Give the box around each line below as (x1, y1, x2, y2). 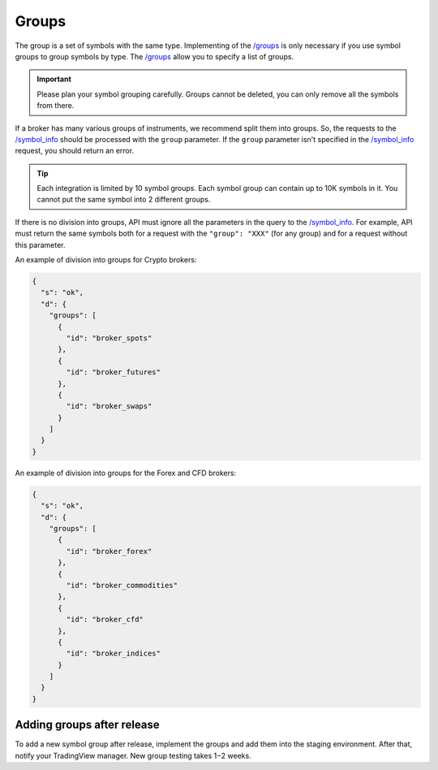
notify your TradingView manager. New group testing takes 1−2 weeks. (15, 751, 251, 760)
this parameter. (15, 240, 66, 249)
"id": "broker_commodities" (66, 581, 178, 590)
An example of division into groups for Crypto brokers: (15, 255, 197, 265)
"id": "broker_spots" (66, 333, 152, 343)
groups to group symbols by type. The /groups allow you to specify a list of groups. (15, 51, 294, 61)
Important (36, 74, 72, 84)
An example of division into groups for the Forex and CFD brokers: (15, 468, 237, 478)
